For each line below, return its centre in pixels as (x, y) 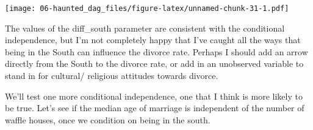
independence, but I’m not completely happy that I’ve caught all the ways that (153, 40)
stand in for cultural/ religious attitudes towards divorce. (112, 76)
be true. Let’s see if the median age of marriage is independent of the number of (155, 108)
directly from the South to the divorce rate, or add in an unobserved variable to (154, 63)
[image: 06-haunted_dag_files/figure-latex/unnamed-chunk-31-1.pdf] (147, 9)
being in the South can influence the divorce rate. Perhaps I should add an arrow (156, 51)
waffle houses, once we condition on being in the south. (108, 119)
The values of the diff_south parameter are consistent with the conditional (145, 28)
